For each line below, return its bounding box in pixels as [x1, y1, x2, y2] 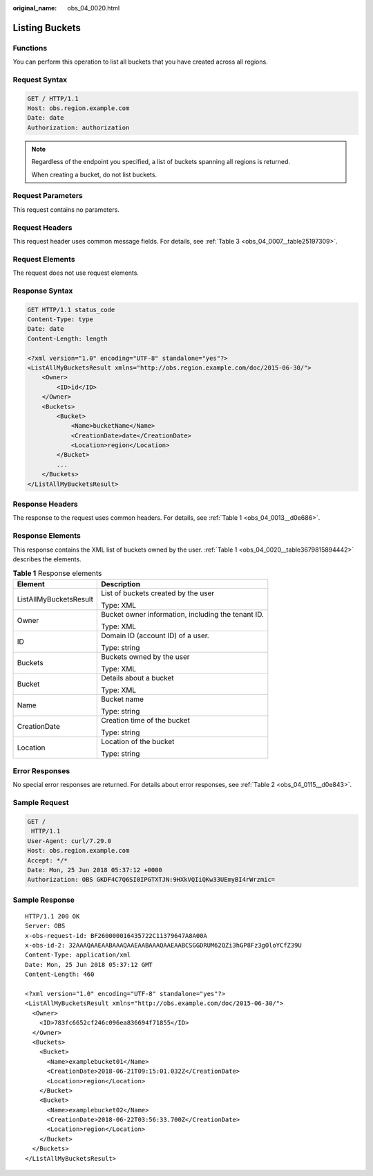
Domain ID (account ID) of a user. [101, 631, 210, 640]
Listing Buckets [12, 21, 81, 34]
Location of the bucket [101, 736, 175, 746]
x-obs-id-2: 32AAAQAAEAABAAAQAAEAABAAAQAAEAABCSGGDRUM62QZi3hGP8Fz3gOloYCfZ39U [25, 941, 302, 950]
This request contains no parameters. [12, 205, 120, 214]
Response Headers [12, 499, 79, 509]
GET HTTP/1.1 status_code [27, 305, 115, 314]
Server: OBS [25, 922, 66, 930]
